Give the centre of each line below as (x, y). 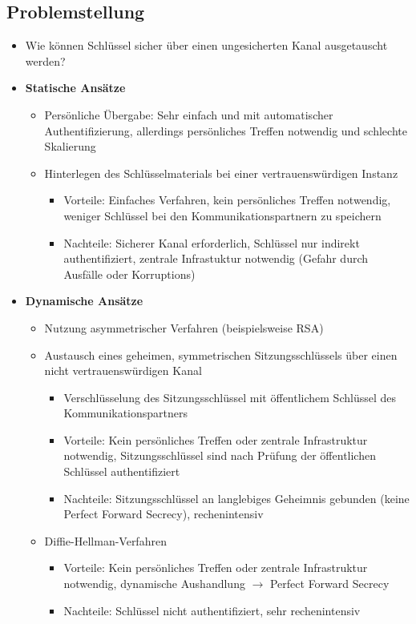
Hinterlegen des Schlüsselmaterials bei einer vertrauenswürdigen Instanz (221, 173)
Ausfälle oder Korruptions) (129, 274)
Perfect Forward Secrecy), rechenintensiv (164, 514)
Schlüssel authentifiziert (122, 471)
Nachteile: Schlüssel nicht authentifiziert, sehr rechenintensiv (212, 610)
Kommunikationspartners (126, 413)
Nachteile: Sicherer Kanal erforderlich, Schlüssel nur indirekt (212, 242)
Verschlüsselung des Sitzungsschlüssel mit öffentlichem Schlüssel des (230, 397)
